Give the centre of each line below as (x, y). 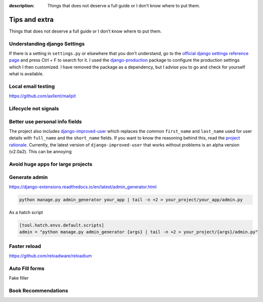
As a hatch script (26, 212)
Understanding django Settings (47, 44)
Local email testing (32, 86)
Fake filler (19, 278)
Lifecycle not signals (34, 108)
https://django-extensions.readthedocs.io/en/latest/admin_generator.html (83, 187)
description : (22, 6)
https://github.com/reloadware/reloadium (50, 256)
